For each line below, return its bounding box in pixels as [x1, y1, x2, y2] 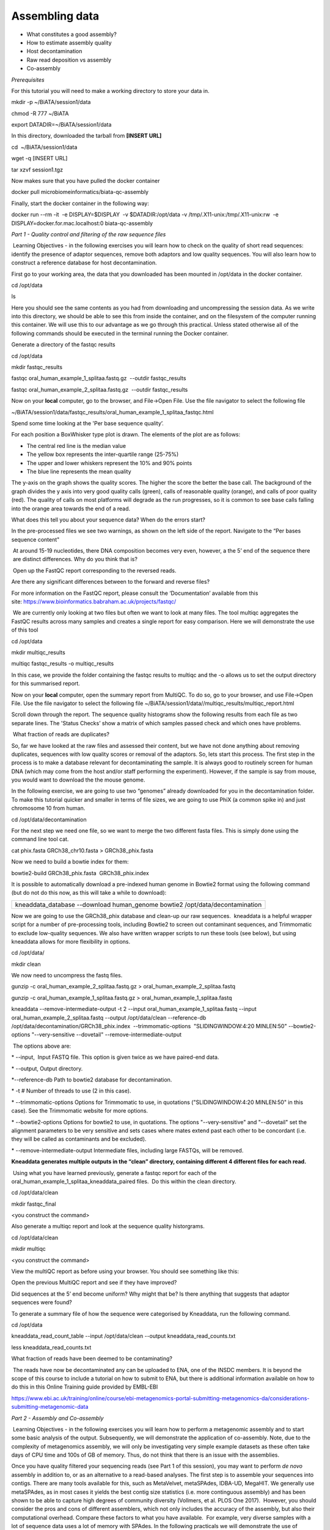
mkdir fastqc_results [11, 364, 63, 371]
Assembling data [11, 9, 100, 23]
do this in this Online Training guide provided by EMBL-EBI [11, 1383, 158, 1390]
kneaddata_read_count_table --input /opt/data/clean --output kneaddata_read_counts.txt [11, 1332, 236, 1340]
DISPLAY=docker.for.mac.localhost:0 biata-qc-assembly [11, 219, 153, 226]
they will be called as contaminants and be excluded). [11, 1135, 147, 1143]
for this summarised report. [11, 680, 81, 687]
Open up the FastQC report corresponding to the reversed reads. [12, 567, 177, 574]
